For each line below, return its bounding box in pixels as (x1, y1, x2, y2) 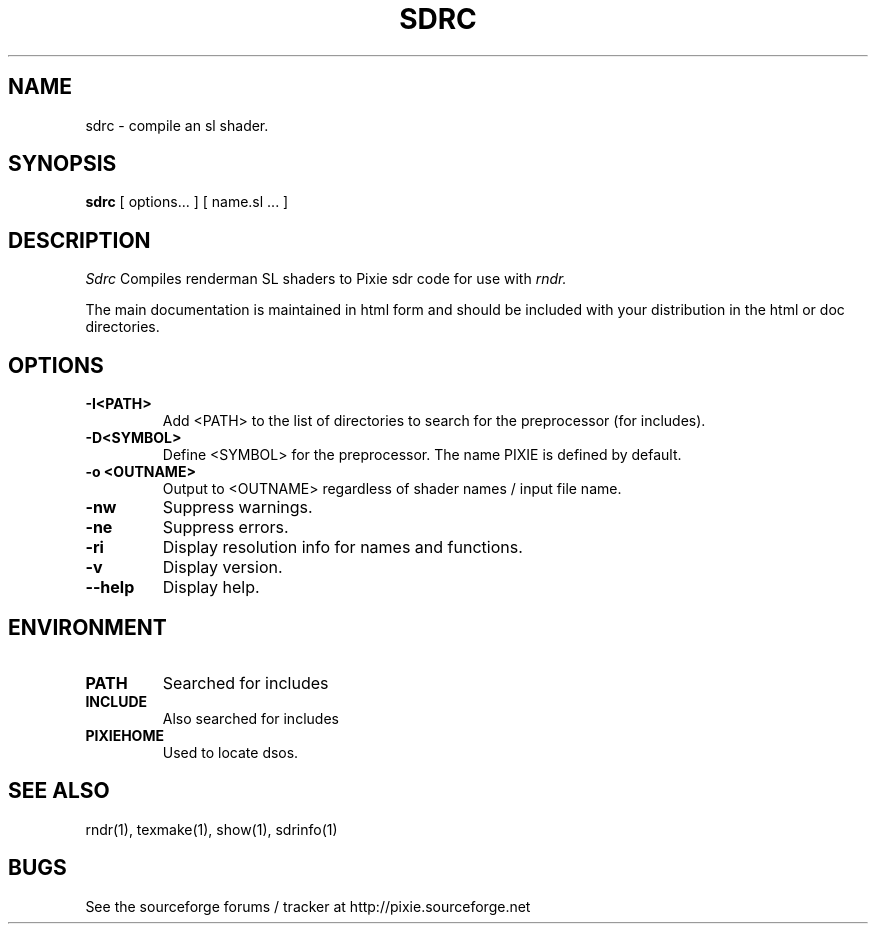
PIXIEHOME (85, 726, 164, 744)
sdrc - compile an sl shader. (85, 116, 269, 134)
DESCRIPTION (8, 227, 151, 253)
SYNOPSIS (8, 151, 117, 177)
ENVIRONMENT (8, 614, 167, 640)
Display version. (162, 557, 283, 578)
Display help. (162, 577, 260, 598)
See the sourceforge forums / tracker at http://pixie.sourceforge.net (85, 897, 531, 915)
